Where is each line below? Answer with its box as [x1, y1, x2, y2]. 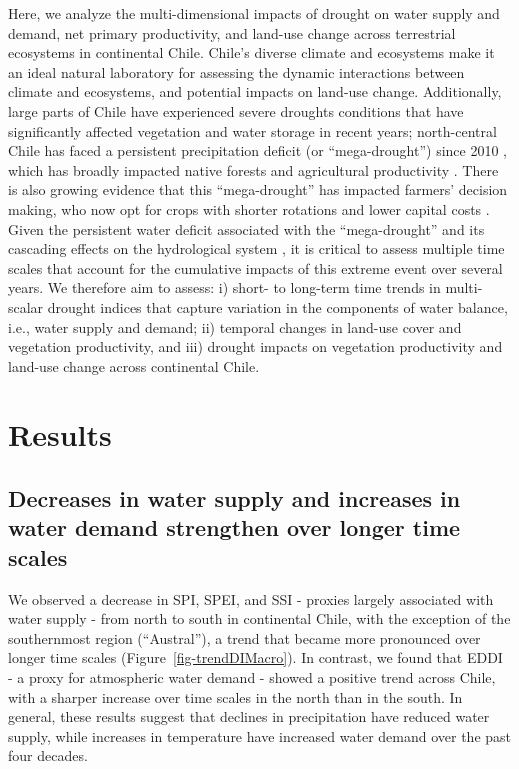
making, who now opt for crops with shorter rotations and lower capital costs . [8, 198, 490, 219]
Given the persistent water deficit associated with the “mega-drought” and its [8, 218, 485, 239]
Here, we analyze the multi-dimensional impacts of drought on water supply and [8, 3, 500, 23]
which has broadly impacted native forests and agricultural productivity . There [8, 159, 499, 180]
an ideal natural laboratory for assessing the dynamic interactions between [8, 61, 465, 82]
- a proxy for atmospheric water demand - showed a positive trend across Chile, [8, 667, 496, 688]
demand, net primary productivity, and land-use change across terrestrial [8, 22, 456, 43]
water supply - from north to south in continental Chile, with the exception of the [8, 608, 511, 629]
